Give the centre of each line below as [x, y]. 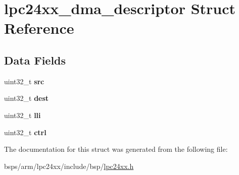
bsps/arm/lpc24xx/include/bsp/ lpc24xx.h [69, 166]
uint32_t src [24, 81]
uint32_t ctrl [25, 132]
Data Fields [35, 60]
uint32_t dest [27, 98]
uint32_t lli [22, 115]
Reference [39, 28]
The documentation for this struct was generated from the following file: [116, 149]
